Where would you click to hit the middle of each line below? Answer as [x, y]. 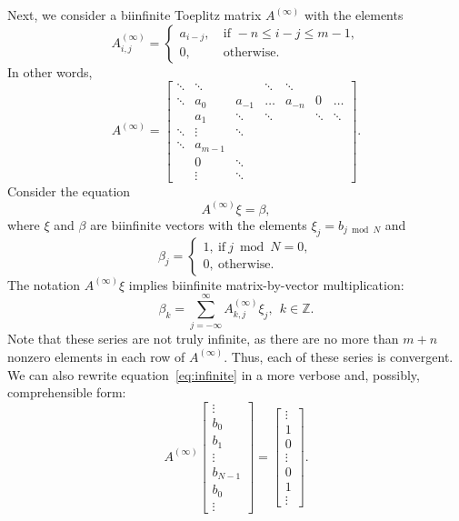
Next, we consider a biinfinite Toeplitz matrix [135, 15]
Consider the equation [69, 190]
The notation [44, 284]
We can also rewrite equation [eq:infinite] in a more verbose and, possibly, [214, 374]
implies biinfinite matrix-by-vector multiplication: [266, 284]
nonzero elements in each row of [96, 356]
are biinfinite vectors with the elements [199, 224]
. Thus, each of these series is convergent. [339, 356]
